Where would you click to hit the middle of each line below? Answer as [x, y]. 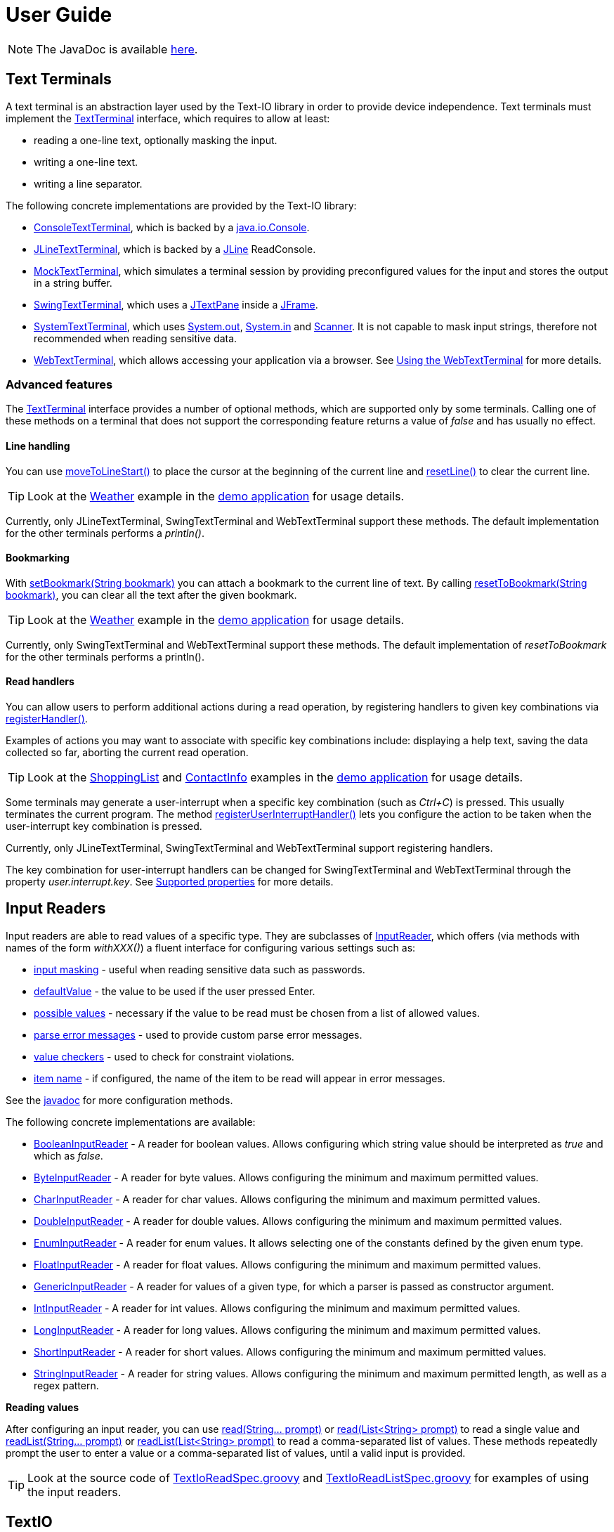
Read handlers [40, 682]
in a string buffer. [73, 283]
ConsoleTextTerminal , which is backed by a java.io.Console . [172, 227]
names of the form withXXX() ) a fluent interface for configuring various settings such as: [211, 947]
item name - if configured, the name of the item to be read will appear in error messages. [240, 1078]
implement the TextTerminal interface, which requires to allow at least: [168, 118]
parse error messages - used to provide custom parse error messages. [198, 1034]
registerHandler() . [47, 719]
